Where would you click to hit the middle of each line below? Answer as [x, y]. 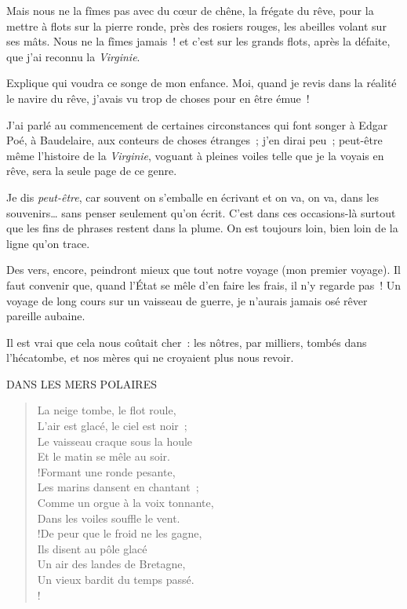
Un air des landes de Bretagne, [111, 564]
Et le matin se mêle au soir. [104, 456]
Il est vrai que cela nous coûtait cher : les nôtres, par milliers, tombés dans [187, 342]
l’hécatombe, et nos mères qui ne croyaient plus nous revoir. [150, 357]
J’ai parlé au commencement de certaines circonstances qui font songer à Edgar [197, 124]
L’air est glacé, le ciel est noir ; [112, 426]
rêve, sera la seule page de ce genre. [92, 171]
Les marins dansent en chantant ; [118, 487]
